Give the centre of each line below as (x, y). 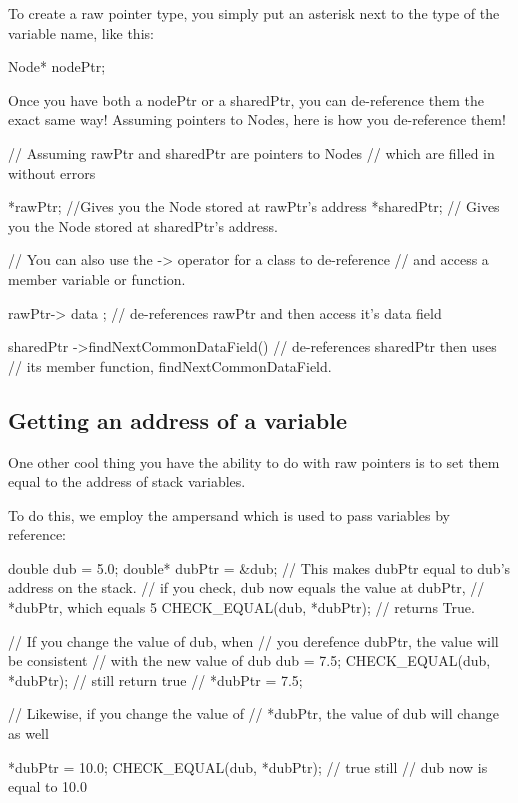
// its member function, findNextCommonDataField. (170, 365)
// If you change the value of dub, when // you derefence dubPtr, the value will (253, 640)
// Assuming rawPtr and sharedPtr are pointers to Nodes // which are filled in (251, 152)
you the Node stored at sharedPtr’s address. (143, 225)
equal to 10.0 (47, 786)
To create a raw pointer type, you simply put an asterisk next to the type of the (254, 13)
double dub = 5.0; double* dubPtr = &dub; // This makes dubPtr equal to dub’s (259, 567)
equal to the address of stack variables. (127, 481)
